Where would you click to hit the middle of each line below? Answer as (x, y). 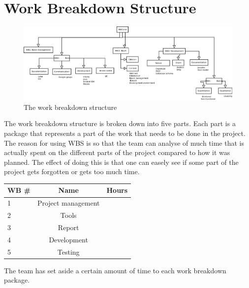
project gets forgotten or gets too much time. (72, 171)
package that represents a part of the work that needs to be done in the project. (125, 133)
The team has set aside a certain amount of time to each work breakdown (115, 270)
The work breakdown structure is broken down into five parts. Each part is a (120, 123)
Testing (68, 251)
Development (68, 239)
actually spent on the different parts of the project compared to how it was (117, 152)
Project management (68, 203)
